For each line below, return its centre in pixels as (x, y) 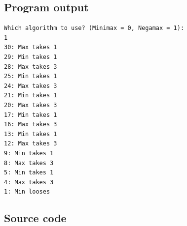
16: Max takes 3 (31, 125)
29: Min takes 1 (31, 57)
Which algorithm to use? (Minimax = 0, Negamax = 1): (94, 28)
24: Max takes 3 (31, 86)
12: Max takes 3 (31, 144)
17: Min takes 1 (31, 115)
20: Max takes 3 (31, 105)
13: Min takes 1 (31, 134)
